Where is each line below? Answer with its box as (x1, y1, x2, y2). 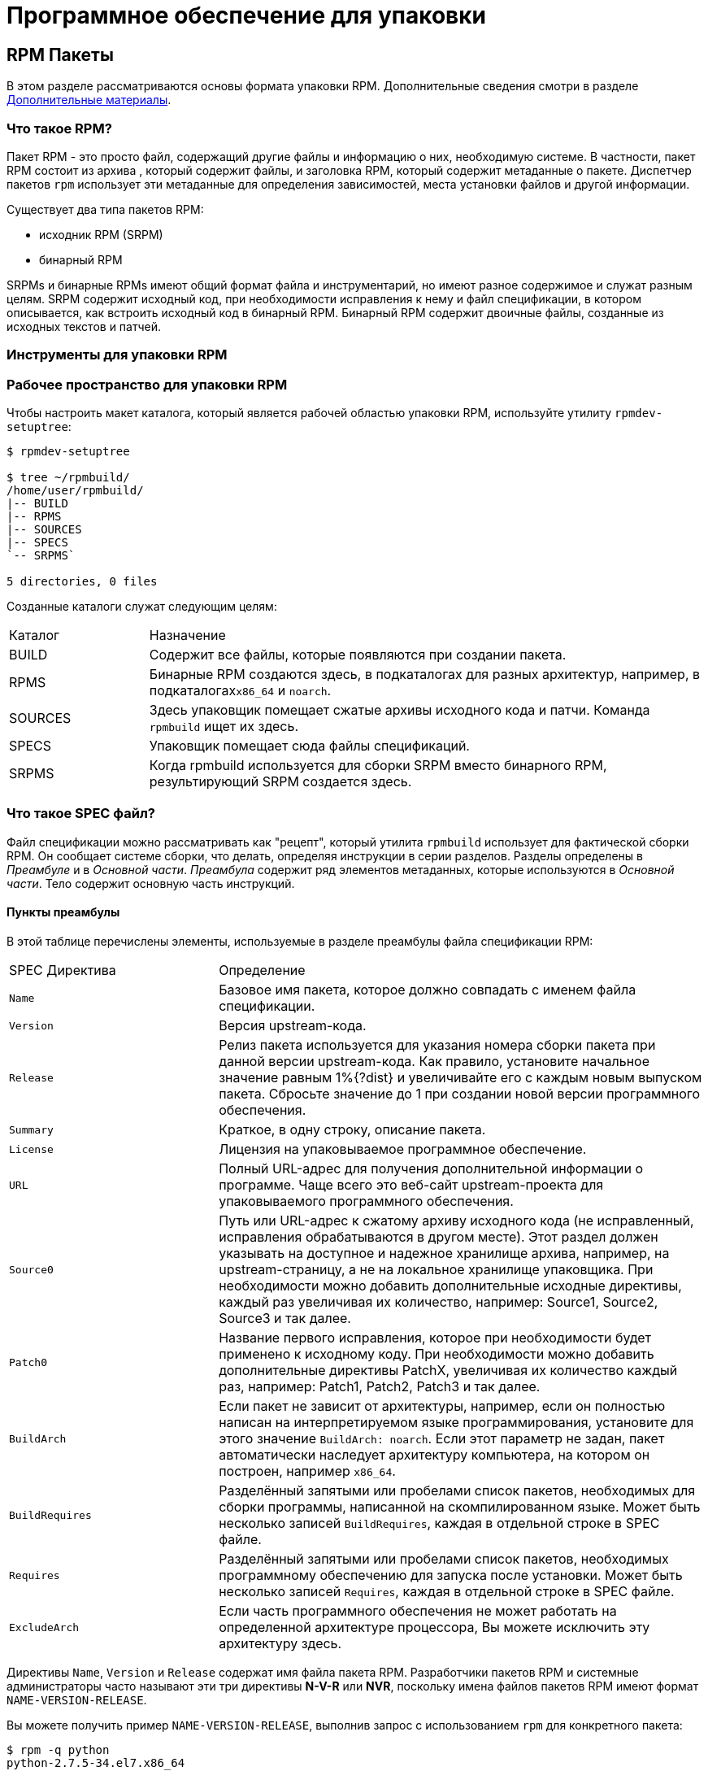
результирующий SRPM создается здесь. (149, 773, 412, 790)
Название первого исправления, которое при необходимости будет (219, 1329, 652, 1347)
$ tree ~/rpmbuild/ (7, 471, 130, 485)
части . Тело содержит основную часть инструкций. (7, 876, 295, 890)
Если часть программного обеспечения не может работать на (219, 1603, 617, 1620)
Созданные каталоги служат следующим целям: (7, 599, 277, 614)
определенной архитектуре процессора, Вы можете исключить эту (219, 1619, 650, 1636)
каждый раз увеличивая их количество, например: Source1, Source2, (219, 1294, 658, 1311)
